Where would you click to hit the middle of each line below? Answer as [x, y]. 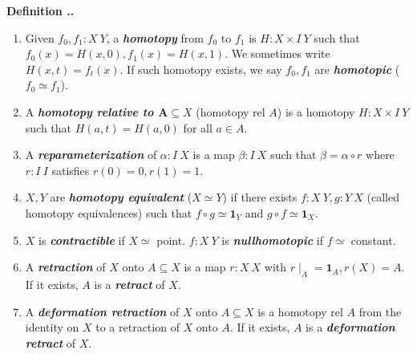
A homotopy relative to [89, 111]
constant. [373, 240]
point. [171, 240]
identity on [52, 327]
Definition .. [40, 10]
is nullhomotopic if [273, 240]
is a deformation [350, 327]
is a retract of [130, 284]
